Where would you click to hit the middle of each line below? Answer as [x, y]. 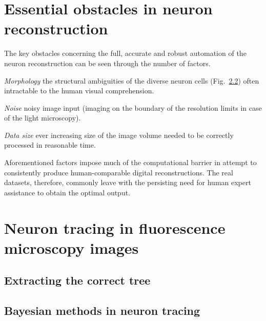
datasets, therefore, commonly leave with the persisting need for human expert [128, 182]
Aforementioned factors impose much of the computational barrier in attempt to [130, 162]
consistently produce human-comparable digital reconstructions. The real [119, 172]
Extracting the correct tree [77, 280]
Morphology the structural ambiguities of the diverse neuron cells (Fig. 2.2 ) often [132, 80]
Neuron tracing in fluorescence [115, 227]
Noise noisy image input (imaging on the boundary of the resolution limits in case [133, 107]
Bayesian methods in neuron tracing [102, 310]
